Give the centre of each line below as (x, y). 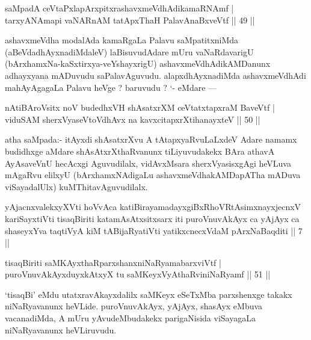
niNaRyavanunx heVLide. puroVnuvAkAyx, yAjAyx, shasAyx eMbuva (134, 306)
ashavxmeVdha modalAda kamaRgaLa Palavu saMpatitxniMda (122, 40)
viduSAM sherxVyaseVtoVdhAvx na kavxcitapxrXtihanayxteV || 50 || (133, 119)
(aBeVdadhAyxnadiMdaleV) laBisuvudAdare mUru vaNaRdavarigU (129, 51)
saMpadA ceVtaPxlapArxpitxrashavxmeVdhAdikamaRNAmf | (119, 8)
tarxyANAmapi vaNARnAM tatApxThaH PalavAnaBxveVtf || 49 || (130, 20)
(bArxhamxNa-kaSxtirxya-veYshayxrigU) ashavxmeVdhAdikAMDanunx (138, 63)
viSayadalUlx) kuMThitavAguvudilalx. (76, 186)
